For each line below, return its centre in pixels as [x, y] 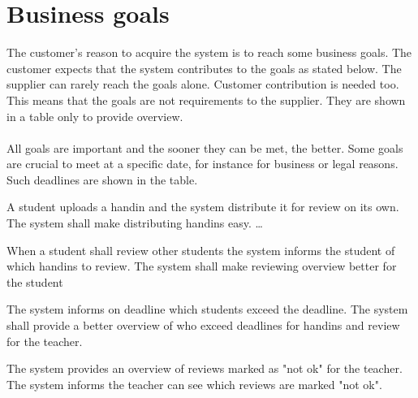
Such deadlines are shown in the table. [102, 179]
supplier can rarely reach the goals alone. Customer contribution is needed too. [203, 84]
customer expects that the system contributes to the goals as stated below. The [204, 68]
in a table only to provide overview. [95, 116]
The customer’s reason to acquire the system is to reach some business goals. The [209, 52]
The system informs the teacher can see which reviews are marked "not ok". [194, 384]
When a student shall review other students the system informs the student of [201, 250]
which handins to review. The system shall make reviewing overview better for [202, 266]
